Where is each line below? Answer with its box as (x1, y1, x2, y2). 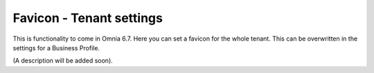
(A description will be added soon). (12, 56, 114, 65)
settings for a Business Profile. (12, 43, 100, 52)
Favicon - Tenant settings (12, 10, 163, 25)
